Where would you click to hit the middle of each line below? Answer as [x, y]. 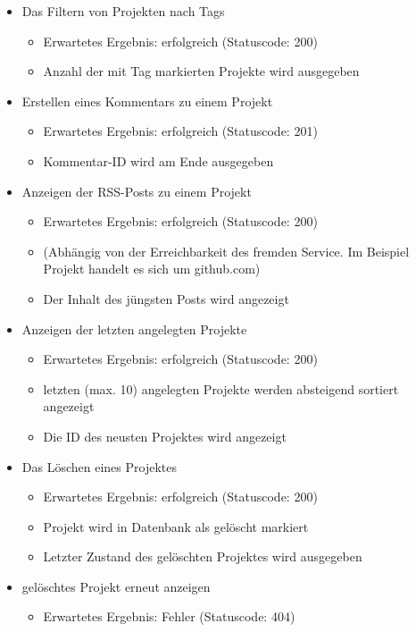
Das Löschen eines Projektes [99, 466]
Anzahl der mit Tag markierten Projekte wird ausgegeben [201, 71]
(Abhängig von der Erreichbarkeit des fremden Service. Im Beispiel [226, 251]
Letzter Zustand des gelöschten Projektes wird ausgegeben [203, 556]
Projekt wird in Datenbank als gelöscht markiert [176, 526]
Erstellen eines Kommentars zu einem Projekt [147, 101]
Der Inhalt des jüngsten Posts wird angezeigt [166, 298]
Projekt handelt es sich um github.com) [152, 269]
